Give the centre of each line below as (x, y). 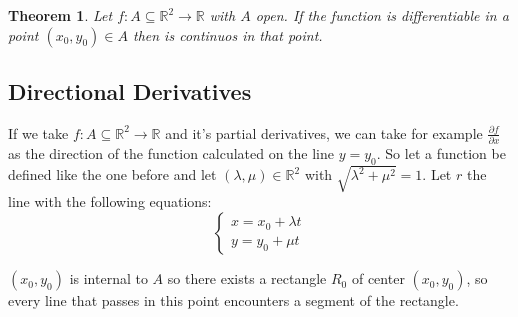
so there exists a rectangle (247, 278)
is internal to (108, 278)
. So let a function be (441, 153)
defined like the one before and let (112, 174)
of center (378, 278)
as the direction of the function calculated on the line (171, 153)
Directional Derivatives (130, 90)
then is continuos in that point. (227, 34)
